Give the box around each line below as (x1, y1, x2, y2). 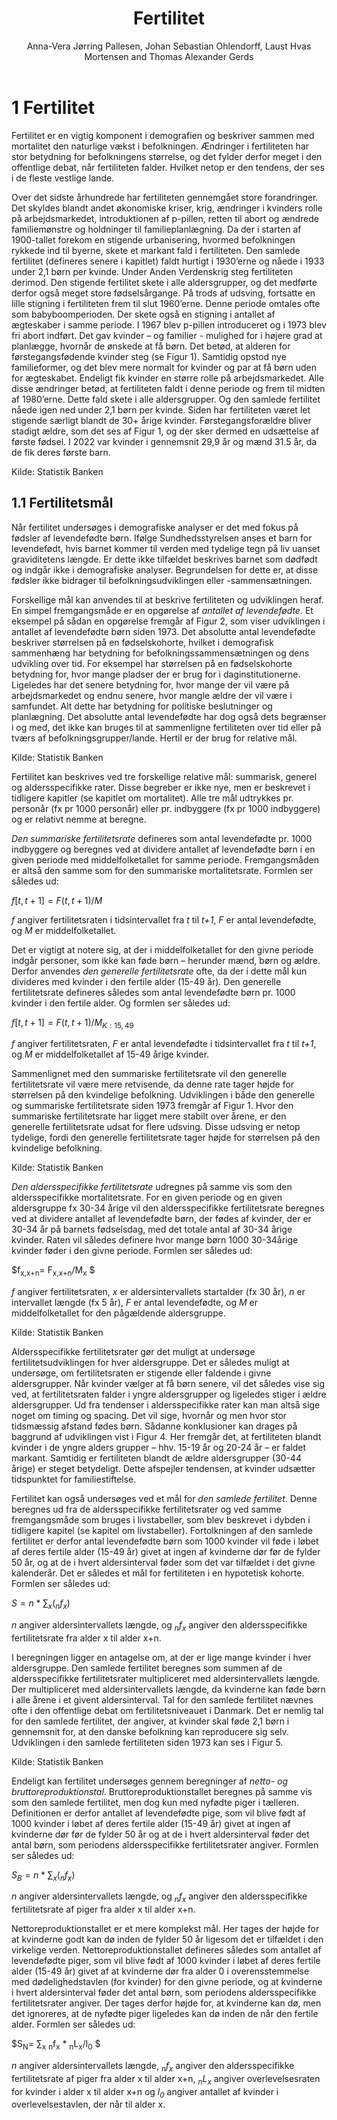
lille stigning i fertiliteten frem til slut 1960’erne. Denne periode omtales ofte (11, 297, 321, 309)
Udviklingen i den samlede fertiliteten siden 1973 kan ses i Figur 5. (11, 1736, 284, 1748)
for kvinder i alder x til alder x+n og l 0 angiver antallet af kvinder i (11, 2085, 279, 2100)
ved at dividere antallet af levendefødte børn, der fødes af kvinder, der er (11, 1213, 312, 1225)
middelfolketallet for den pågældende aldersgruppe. (11, 1307, 226, 1319)
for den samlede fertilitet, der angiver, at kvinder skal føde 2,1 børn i (11, 1715, 290, 1727)
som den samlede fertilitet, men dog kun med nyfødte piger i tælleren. (11, 1796, 300, 1808)
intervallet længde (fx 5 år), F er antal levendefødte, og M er (11, 1297, 259, 1309)
